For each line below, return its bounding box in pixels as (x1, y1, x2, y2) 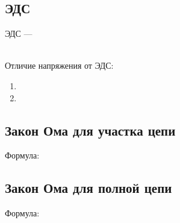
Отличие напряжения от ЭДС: (5, 59, 114, 72)
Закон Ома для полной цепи (5, 178, 172, 197)
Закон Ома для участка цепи (5, 121, 176, 139)
